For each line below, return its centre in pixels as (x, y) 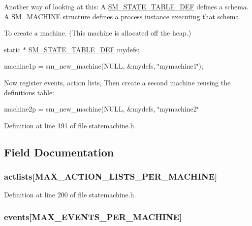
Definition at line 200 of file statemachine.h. (70, 195)
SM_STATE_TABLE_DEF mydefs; (84, 49)
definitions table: (29, 92)
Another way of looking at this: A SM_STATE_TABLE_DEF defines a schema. (126, 6)
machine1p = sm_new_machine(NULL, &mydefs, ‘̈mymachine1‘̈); (104, 66)
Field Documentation (59, 152)
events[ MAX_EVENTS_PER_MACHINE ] (93, 216)
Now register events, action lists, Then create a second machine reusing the (117, 82)
